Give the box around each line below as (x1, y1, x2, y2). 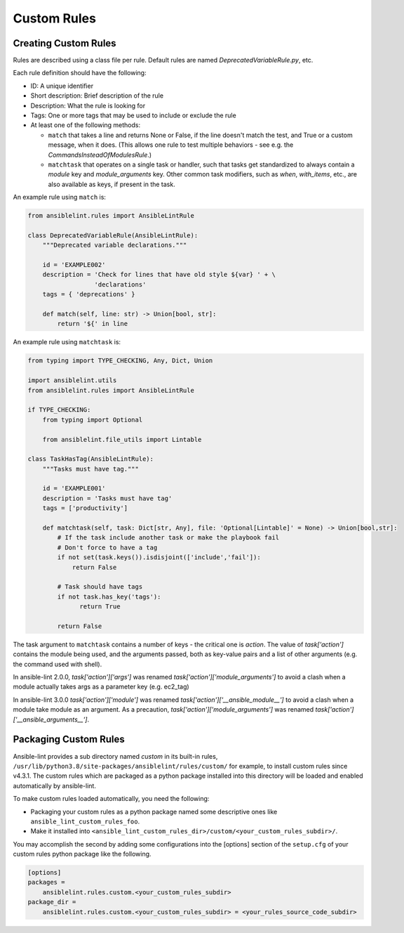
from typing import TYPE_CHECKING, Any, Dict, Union (27, 357, 213, 365)
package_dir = (27, 898, 76, 906)
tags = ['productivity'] (42, 504, 128, 512)
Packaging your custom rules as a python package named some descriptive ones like (30, 807, 278, 816)
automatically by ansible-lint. (13, 781, 96, 790)
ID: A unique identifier (30, 81, 94, 90)
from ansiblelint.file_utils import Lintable (42, 436, 202, 443)
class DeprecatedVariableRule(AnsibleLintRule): (27, 231, 198, 239)
